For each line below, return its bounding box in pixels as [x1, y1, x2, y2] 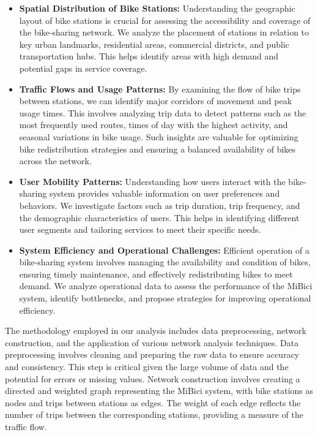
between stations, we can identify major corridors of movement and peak [19, 94, 292, 107]
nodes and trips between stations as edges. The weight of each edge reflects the [5, 396, 301, 409]
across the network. [19, 154, 92, 167]
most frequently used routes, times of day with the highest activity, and [19, 118, 288, 131]
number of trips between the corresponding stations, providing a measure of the [5, 408, 303, 421]
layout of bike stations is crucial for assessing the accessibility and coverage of [19, 13, 311, 26]
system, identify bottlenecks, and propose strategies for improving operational [19, 292, 311, 304]
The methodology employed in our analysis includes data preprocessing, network [5, 324, 306, 337]
